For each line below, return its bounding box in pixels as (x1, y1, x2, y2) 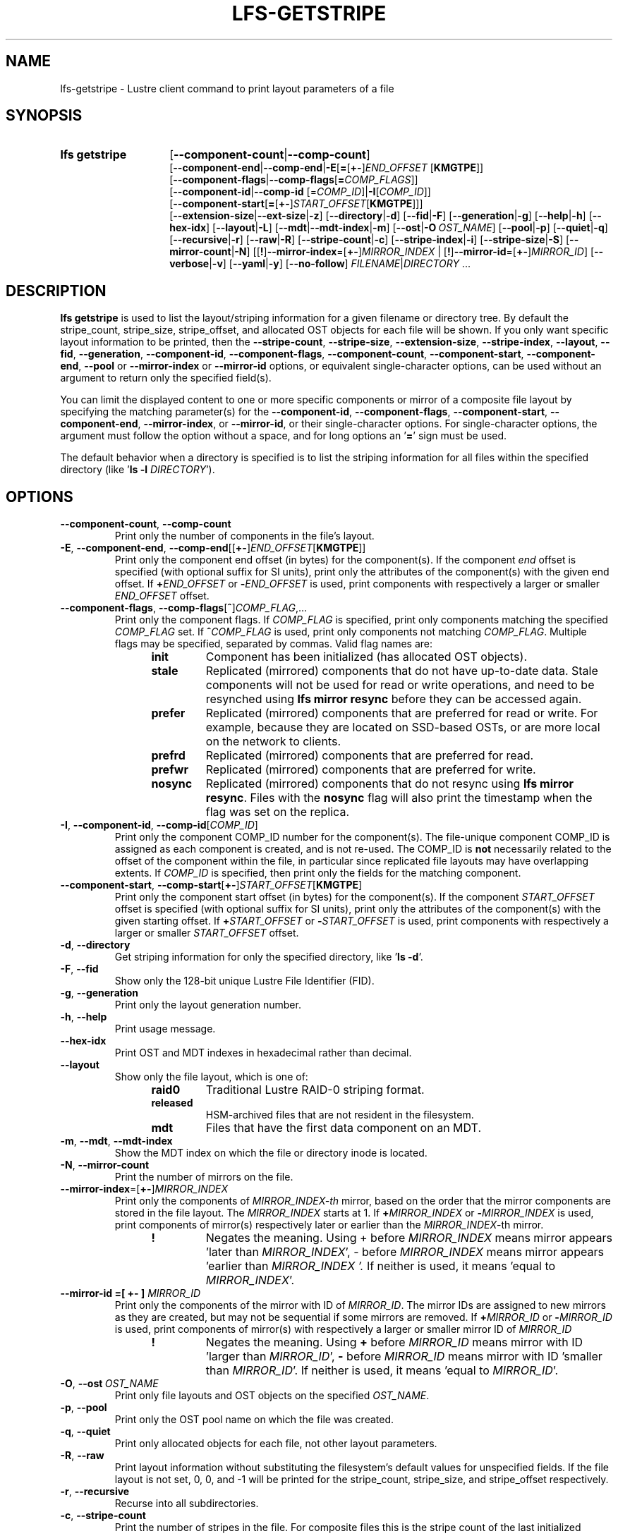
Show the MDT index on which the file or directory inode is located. (114, 1147, 428, 1159)
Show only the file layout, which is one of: (114, 1071, 308, 1083)
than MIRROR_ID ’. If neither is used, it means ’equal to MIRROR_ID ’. (205, 1363, 559, 1378)
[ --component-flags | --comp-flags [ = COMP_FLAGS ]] (169, 173, 418, 186)
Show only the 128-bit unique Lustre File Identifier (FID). (114, 975, 375, 987)
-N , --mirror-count (60, 1159, 150, 1171)
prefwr (151, 762, 188, 777)
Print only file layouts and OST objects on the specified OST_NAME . (114, 1389, 430, 1402)
